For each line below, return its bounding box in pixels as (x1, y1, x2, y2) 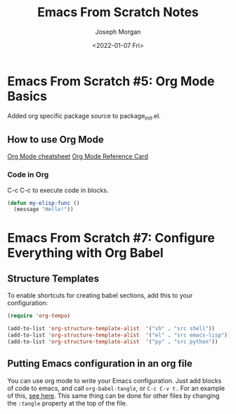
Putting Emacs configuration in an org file (7, 358, 193, 370)
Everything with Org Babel (7, 244, 164, 261)
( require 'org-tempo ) (7, 313, 71, 320)
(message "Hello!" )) (13, 206, 74, 213)
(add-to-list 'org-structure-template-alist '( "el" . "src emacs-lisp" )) (7, 332, 231, 339)
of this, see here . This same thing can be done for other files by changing (7, 391, 220, 400)
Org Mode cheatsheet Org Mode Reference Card (7, 152, 149, 161)
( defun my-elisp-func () (7, 199, 80, 206)
